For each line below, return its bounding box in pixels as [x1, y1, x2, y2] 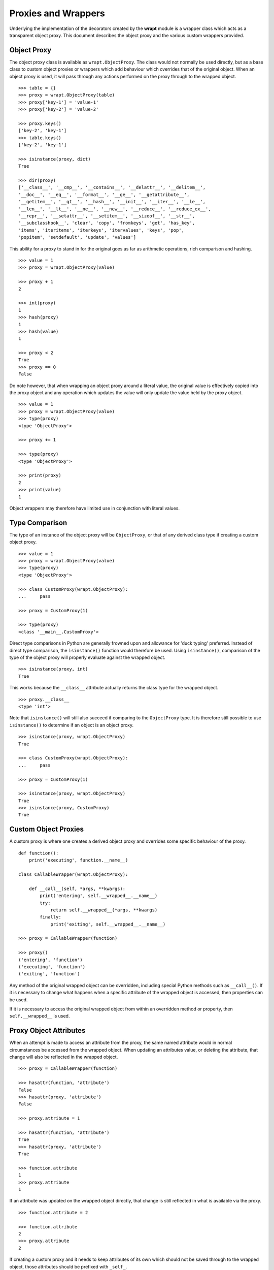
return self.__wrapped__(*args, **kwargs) [50, 907, 158, 913]
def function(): [18, 850, 59, 856]
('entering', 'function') [18, 957, 83, 963]
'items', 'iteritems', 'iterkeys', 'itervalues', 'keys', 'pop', [18, 227, 185, 233]
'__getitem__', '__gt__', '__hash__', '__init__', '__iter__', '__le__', [18, 199, 206, 205]
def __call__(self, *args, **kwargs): [28, 885, 126, 892]
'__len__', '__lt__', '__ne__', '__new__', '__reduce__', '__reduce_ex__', [18, 206, 211, 212]
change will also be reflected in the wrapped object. [9, 1054, 118, 1060]
